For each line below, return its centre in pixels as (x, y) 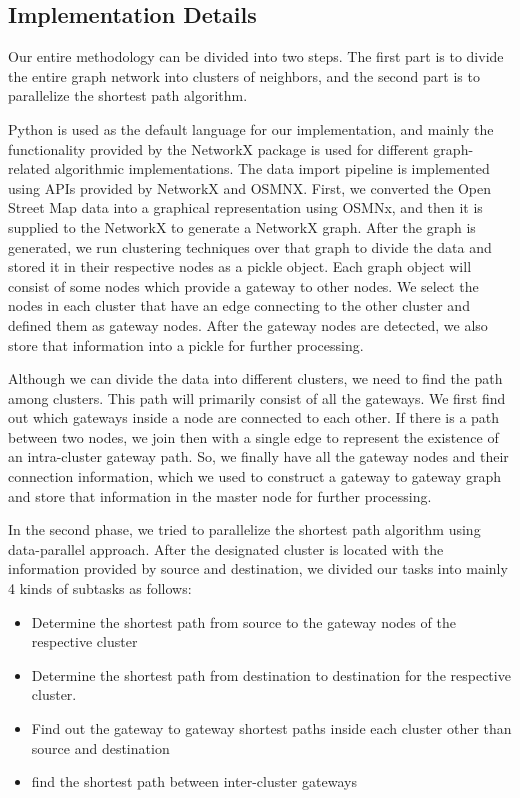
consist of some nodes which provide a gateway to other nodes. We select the (243, 285)
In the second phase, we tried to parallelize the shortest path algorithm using (244, 529)
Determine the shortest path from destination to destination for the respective (271, 674)
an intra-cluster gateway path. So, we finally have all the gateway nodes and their (258, 456)
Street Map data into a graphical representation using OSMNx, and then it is (245, 207)
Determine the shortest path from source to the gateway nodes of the (243, 621)
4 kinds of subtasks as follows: (100, 588)
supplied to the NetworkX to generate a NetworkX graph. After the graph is (242, 226)
